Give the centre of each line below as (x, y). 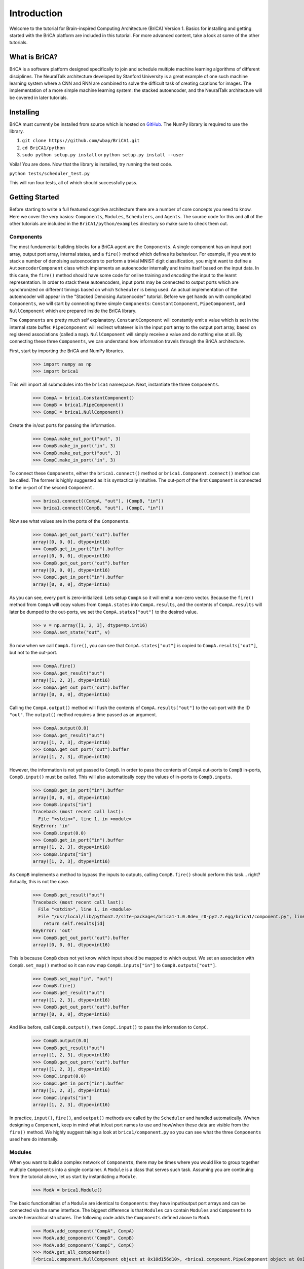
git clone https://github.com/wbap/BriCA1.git (81, 141)
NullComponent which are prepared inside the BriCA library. (73, 311)
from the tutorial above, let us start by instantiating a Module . (73, 1177)
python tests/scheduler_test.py (49, 174)
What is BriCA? (33, 57)
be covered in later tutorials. (39, 97)
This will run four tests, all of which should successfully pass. (73, 183)
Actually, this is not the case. (39, 882)
